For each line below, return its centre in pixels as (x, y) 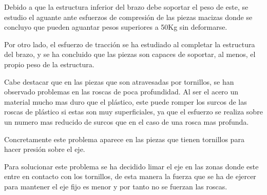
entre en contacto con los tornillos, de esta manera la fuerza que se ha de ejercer (130, 176)
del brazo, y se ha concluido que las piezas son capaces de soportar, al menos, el (130, 54)
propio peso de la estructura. (49, 64)
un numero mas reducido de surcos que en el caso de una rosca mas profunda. (127, 121)
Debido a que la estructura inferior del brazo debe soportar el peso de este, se (126, 7)
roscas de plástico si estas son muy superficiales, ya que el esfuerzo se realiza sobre (133, 112)
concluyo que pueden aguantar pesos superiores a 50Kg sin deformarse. (116, 27)
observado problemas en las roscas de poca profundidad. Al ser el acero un (121, 92)
